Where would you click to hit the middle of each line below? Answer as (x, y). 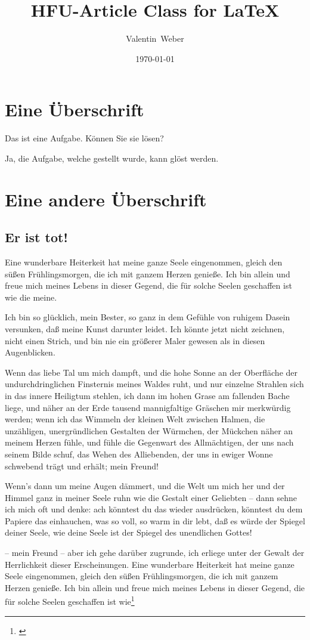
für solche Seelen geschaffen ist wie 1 (70, 601)
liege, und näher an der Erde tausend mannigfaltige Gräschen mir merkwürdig (148, 407)
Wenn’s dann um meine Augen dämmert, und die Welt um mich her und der (145, 486)
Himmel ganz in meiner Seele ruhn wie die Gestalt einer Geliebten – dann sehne (151, 497)
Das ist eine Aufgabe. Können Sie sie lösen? (84, 138)
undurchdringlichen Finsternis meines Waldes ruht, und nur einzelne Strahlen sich (154, 384)
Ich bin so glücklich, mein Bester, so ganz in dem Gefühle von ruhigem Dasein (148, 317)
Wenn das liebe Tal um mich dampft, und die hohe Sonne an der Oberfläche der (151, 372)
